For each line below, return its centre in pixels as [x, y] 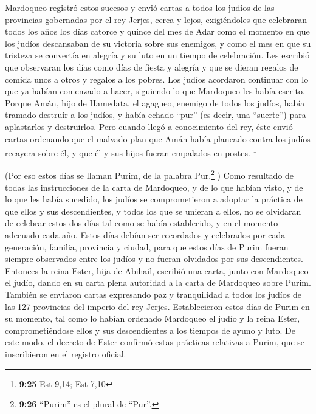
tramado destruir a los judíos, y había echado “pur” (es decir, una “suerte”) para [156, 115]
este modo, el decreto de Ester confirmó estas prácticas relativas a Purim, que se [155, 342]
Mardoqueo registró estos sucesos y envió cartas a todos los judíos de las [140, 7]
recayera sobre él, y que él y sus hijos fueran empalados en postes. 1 [131, 152]
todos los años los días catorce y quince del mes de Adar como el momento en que [157, 31]
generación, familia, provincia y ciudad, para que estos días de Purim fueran [147, 247]
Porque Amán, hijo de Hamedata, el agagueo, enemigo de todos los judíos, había [155, 102]
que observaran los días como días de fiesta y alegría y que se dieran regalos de [152, 67]
